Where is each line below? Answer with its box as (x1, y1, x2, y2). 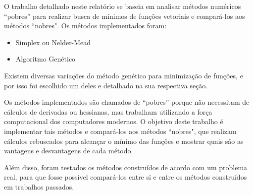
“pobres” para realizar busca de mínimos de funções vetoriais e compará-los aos (4, 10, 245, 21)
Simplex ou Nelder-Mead (15, 37, 91, 47)
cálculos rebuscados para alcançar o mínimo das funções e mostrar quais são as (4, 135, 244, 146)
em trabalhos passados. (4, 181, 74, 192)
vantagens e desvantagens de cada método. (4, 145, 133, 156)
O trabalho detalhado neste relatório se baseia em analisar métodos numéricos (4, 1, 241, 11)
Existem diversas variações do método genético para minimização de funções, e (4, 70, 243, 80)
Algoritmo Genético (15, 54, 76, 64)
